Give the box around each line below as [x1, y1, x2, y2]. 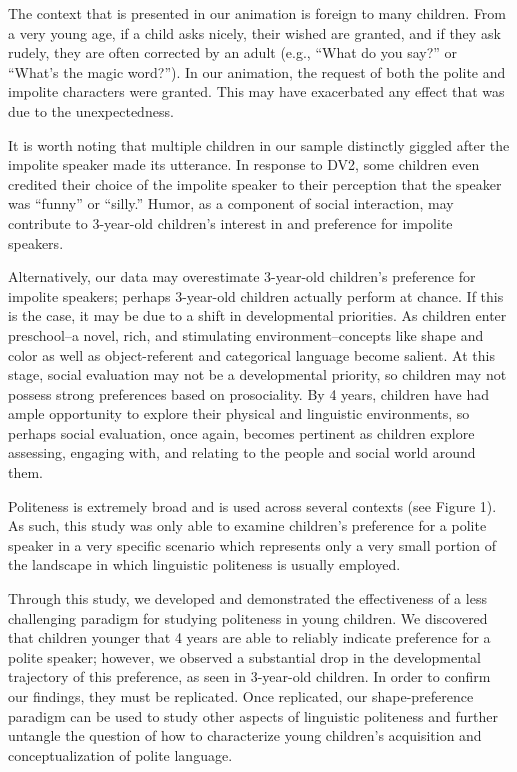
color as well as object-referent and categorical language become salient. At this [8, 344, 495, 365]
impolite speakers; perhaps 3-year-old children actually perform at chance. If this [8, 285, 504, 306]
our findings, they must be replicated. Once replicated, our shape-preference [8, 686, 474, 706]
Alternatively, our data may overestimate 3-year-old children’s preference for [8, 266, 476, 287]
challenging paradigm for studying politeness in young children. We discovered [8, 607, 488, 628]
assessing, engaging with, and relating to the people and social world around [8, 442, 476, 463]
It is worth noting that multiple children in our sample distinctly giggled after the [8, 134, 510, 155]
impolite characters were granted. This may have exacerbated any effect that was [8, 81, 505, 102]
